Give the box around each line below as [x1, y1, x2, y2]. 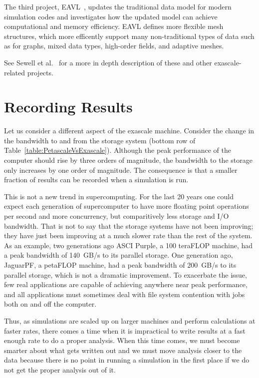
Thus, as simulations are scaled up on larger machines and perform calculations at [4, 315, 256, 326]
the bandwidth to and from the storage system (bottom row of [4, 135, 196, 145]
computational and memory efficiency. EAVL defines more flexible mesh [4, 21, 224, 31]
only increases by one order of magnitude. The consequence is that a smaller [4, 164, 238, 175]
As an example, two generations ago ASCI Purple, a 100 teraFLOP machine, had [4, 240, 253, 250]
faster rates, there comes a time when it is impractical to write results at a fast [4, 325, 246, 336]
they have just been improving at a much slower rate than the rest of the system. [4, 230, 253, 241]
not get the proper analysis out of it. [4, 364, 116, 375]
